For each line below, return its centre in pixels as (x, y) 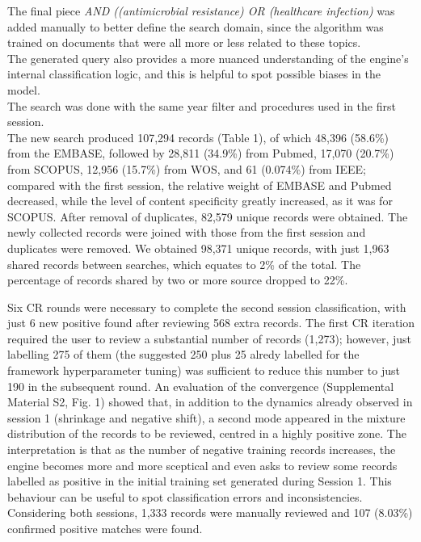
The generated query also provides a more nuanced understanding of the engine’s (208, 58)
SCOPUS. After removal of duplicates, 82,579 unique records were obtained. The (208, 216)
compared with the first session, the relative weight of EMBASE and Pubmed (200, 185)
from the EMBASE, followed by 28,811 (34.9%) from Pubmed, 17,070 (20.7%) (201, 153)
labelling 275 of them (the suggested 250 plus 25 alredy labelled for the (183, 354)
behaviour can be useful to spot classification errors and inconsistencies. (185, 496)
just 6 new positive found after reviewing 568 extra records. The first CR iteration (211, 323)
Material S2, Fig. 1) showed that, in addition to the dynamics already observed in (210, 402)
